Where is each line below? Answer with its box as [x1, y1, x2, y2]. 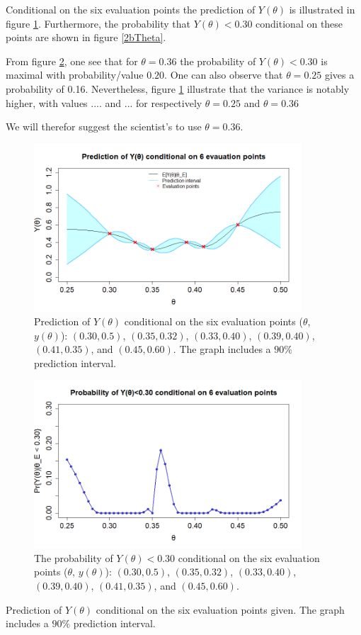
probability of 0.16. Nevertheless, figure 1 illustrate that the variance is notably [6, 81, 350, 96]
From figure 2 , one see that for [6, 53, 138, 68]
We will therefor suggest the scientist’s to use [6, 119, 202, 134]
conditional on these [256, 16, 343, 30]
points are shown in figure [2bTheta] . [6, 30, 166, 45]
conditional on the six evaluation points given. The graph [96, 602, 345, 617]
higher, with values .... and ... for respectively [6, 95, 202, 110]
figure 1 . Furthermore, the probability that [6, 16, 191, 30]
